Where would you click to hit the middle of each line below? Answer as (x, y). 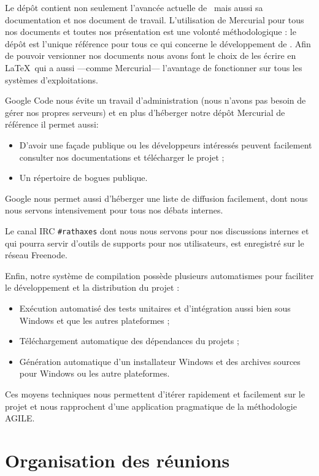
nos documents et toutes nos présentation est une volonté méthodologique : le (151, 32)
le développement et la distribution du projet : (92, 287)
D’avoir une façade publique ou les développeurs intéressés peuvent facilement (166, 144)
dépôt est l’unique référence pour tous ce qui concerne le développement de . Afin (158, 43)
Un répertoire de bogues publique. (83, 178)
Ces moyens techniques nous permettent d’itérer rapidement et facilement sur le (155, 393)
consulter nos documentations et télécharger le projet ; (122, 157)
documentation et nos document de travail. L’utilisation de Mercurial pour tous (155, 19)
